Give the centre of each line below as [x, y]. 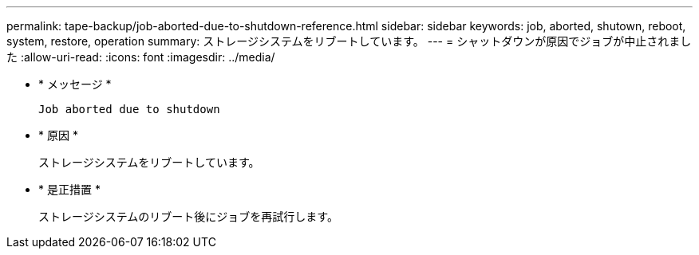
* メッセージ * [75, 84]
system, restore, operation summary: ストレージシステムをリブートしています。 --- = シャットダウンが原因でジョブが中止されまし [349, 41]
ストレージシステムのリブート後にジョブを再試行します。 [188, 216]
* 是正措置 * [69, 189]
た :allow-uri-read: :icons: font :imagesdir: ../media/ [141, 57]
